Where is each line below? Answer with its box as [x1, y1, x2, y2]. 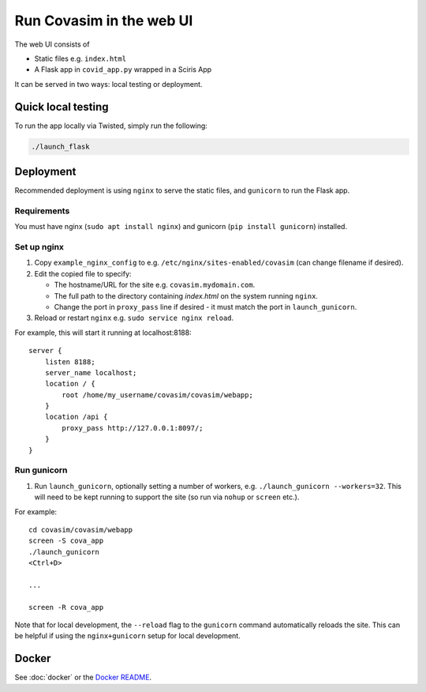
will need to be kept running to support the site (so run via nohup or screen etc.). [34, 492, 300, 502]
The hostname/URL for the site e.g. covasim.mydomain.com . [54, 280, 256, 290]
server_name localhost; [44, 368, 137, 377]
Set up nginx [14, 242, 65, 253]
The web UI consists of [14, 39, 90, 49]
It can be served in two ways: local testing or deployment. [14, 79, 203, 88]
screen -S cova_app [28, 536, 104, 545]
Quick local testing [14, 100, 110, 114]
